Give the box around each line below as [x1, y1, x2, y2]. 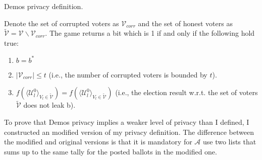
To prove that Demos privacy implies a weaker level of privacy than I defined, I [4, 117, 249, 127]
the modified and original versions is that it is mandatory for [4, 136, 192, 147]
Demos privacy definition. [4, 1, 83, 11]
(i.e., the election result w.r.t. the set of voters [115, 87, 258, 98]
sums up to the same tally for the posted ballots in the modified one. [4, 146, 217, 156]
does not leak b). [23, 100, 76, 110]
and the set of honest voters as [138, 18, 233, 28]
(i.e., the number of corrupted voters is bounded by [48, 69, 207, 79]
